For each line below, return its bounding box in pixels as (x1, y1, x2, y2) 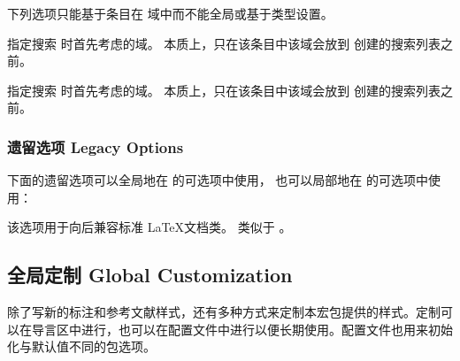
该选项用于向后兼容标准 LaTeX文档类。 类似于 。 (7, 218, 292, 236)
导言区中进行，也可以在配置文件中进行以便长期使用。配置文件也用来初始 (31, 319, 453, 338)
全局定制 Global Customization (7, 261, 293, 288)
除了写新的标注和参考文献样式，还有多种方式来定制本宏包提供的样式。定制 (7, 303, 441, 321)
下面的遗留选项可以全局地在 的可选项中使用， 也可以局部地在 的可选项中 (7, 171, 428, 189)
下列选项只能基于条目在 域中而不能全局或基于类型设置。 (7, 4, 333, 22)
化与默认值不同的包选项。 (7, 337, 156, 356)
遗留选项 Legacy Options (7, 135, 184, 157)
